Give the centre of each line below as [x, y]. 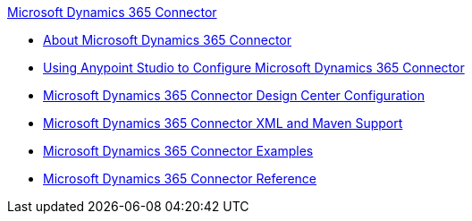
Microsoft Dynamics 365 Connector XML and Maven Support [223, 123]
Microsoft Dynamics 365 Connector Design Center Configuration [234, 95]
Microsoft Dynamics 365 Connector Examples [178, 151]
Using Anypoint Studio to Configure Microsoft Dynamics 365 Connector [254, 68]
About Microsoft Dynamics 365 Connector [167, 40]
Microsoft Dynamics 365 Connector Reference [180, 178]
